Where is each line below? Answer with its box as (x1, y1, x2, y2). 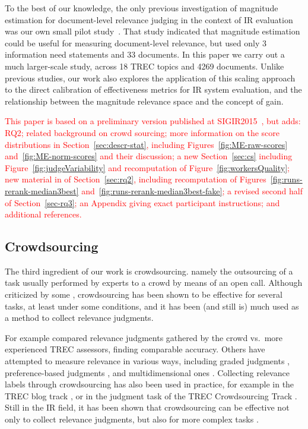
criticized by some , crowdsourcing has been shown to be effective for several (5, 288, 282, 301)
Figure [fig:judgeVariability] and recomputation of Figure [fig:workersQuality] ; (5, 161, 290, 174)
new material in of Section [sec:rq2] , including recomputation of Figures (5, 173, 266, 185)
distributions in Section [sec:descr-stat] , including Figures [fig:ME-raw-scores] (5, 138, 288, 150)
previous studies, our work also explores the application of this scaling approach (5, 71, 296, 84)
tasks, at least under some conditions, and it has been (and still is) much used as (5, 299, 299, 312)
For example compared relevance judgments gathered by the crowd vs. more (5, 331, 283, 343)
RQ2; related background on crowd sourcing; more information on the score (5, 126, 280, 138)
